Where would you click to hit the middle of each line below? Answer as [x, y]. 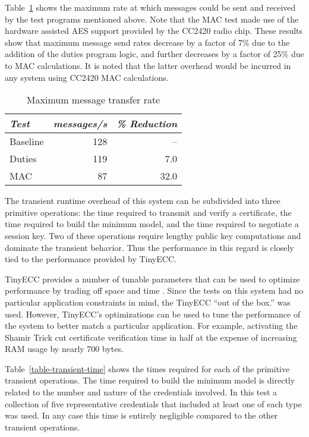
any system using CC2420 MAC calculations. [87, 77]
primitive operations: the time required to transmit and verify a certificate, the [148, 212]
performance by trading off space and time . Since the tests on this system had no [154, 290]
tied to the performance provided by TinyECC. [91, 259]
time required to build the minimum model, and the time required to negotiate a [152, 224]
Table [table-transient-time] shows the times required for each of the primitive [147, 368]
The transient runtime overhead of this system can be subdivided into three [143, 201]
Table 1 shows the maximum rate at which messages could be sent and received [150, 7]
